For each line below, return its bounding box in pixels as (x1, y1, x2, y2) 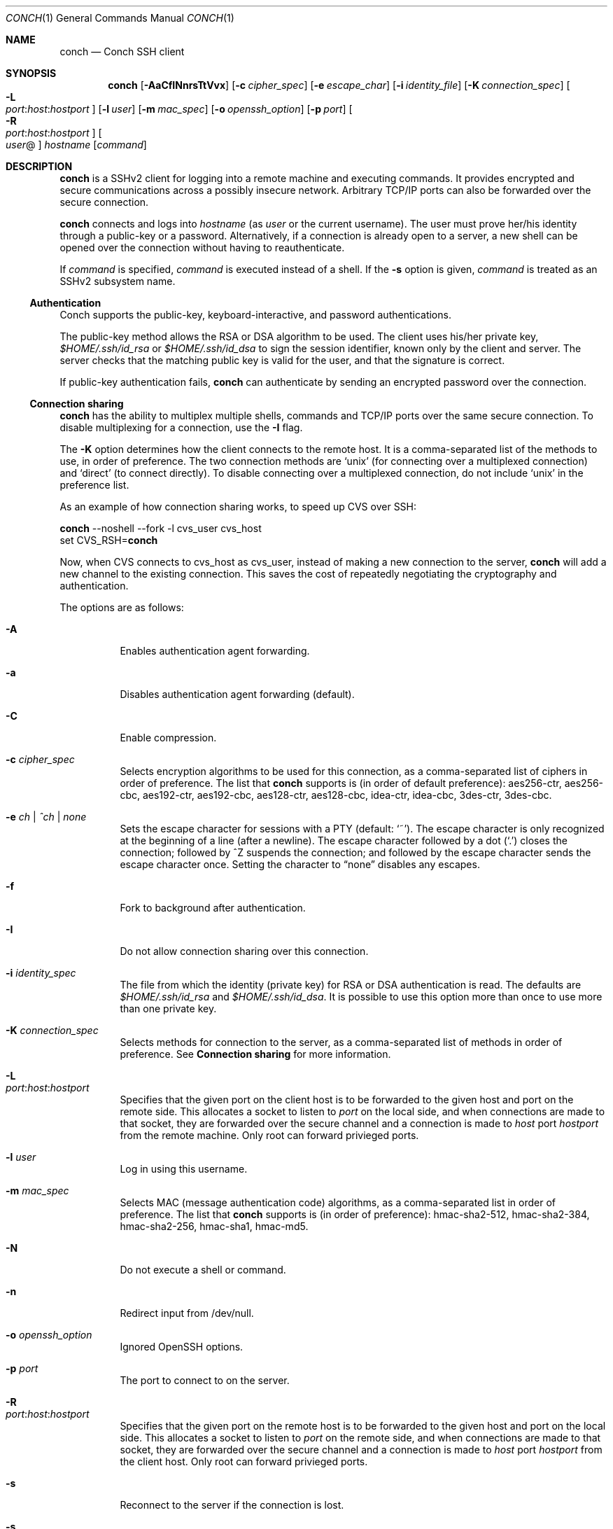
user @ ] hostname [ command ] (6, 139, 147, 151)
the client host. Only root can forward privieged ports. (120, 1455, 368, 1467)
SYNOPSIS (6, 67, 57, 79)
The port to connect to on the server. (120, 1374, 290, 1386)
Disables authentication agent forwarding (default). (120, 688, 355, 700)
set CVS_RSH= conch (59, 534, 158, 546)
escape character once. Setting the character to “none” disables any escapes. (120, 858, 480, 870)
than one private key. (120, 1003, 217, 1014)
